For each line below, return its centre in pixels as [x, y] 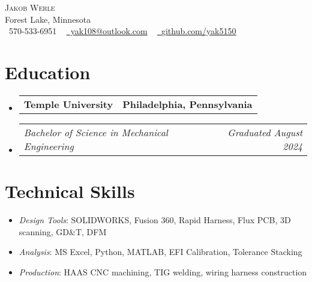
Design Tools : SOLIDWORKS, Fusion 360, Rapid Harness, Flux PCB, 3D [155, 220]
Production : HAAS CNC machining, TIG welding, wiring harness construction [163, 271]
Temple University [68, 104]
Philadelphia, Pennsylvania [187, 104]
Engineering [49, 146]
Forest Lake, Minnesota [48, 19]
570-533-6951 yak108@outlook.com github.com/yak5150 [122, 31]
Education [48, 72]
